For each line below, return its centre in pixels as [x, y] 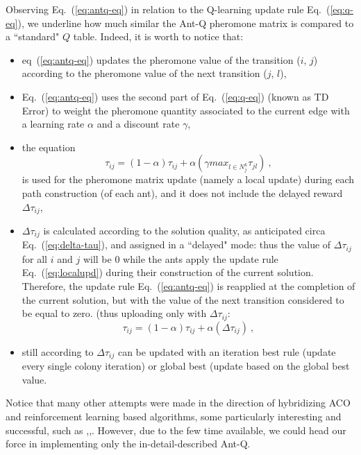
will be [97, 258]
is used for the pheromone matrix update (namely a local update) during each [188, 179]
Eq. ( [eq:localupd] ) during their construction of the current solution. [168, 272]
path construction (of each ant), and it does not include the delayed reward [182, 192]
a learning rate [53, 124]
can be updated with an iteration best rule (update [227, 351]
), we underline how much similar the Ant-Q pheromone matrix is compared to [186, 23]
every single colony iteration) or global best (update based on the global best [186, 366]
